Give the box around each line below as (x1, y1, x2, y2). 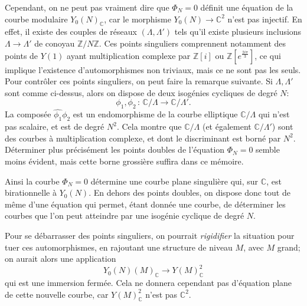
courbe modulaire (5, 12, 68, 25)
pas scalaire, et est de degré (5, 120, 104, 133)
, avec (243, 241, 264, 253)
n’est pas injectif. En (227, 12, 302, 25)
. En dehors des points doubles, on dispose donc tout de (89, 186, 290, 199)
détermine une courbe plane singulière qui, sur (90, 175, 259, 187)
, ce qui (254, 49, 281, 61)
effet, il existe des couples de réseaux (5, 25, 137, 38)
